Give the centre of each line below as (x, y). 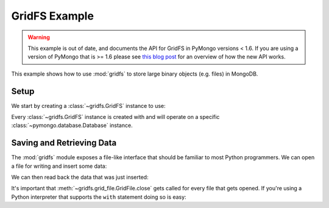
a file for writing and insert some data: (59, 166)
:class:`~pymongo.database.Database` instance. (72, 126)
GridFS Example (53, 16)
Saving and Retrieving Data (64, 143)
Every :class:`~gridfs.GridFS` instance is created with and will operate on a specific (115, 117)
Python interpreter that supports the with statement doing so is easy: (99, 197)
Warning (39, 37)
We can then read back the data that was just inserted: (80, 178)
